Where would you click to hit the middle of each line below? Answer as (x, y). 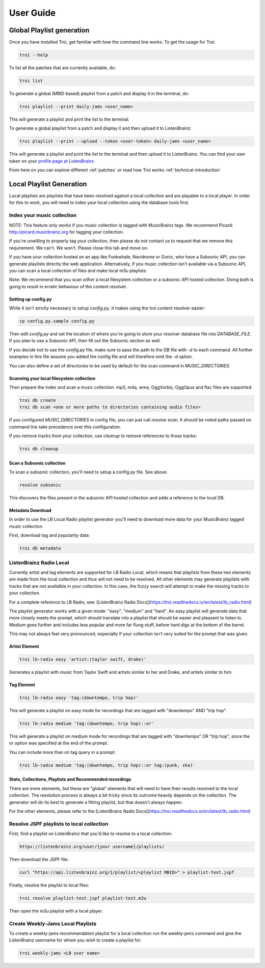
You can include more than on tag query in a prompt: (62, 752)
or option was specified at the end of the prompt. (59, 743)
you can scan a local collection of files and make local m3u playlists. (78, 271)
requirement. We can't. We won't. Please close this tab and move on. (79, 248)
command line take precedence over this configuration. (65, 427)
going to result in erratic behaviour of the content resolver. (68, 286)
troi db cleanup (39, 449)
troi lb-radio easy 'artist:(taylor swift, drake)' (83, 660)
